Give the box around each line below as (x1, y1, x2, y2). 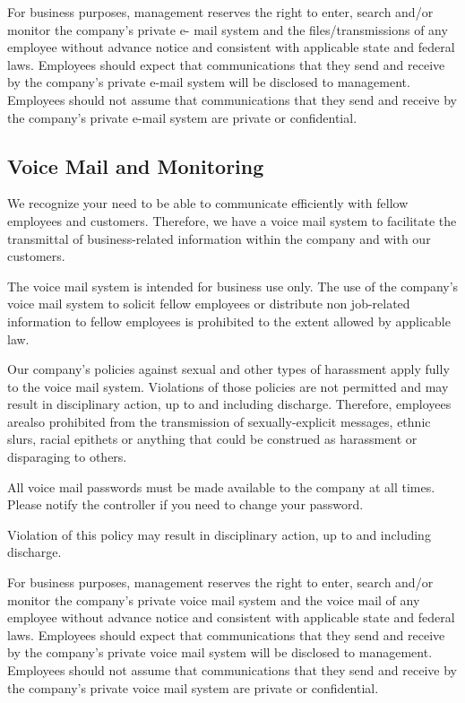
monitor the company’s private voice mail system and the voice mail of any (7, 590, 420, 609)
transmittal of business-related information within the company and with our (7, 229, 431, 247)
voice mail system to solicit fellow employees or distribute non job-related (7, 294, 410, 313)
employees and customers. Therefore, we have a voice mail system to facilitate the (7, 211, 457, 230)
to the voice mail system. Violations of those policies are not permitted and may (7, 377, 449, 395)
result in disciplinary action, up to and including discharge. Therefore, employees (7, 395, 452, 413)
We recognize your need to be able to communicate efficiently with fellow (7, 194, 409, 213)
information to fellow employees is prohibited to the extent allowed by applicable (7, 311, 451, 330)
